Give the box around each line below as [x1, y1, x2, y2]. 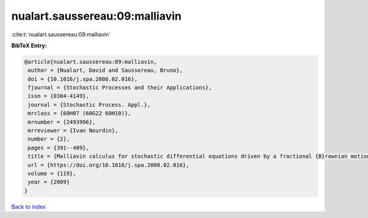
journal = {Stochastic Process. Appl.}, [28, 101, 151, 108]
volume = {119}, [28, 170, 77, 177]
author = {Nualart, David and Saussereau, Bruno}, [28, 67, 183, 74]
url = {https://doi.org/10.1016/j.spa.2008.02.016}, [28, 162, 190, 168]
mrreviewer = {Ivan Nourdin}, [28, 127, 119, 134]
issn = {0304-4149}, [28, 93, 90, 99]
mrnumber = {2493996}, [28, 119, 96, 125]
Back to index [11, 203, 46, 210]
